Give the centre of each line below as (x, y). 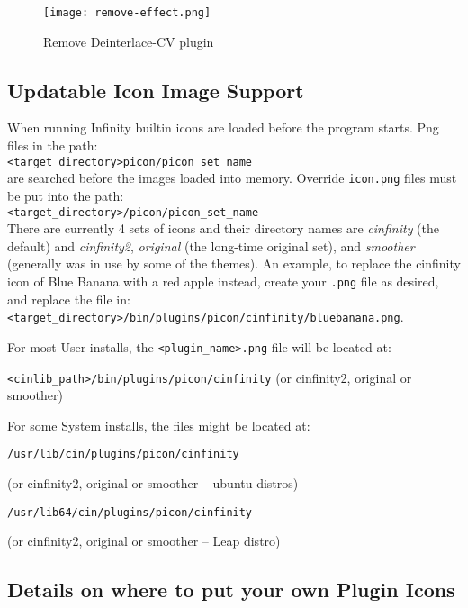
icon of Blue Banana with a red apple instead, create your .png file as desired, (223, 281)
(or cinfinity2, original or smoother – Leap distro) (144, 541)
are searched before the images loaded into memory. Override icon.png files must (232, 178)
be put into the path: (66, 195)
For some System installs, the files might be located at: (159, 425)
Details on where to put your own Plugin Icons (231, 590)
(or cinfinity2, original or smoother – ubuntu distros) (153, 483)
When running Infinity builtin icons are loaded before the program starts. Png (223, 127)
